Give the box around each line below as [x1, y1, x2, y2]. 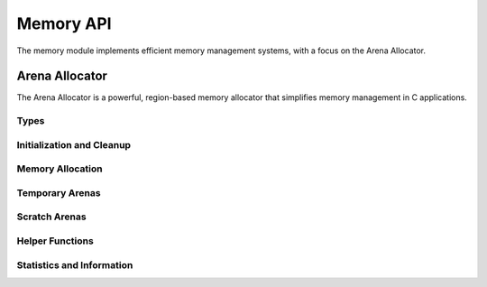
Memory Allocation [16, 162, 103, 175]
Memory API [16, 14, 112, 33]
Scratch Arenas [16, 210, 87, 223]
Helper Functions [16, 235, 94, 247]
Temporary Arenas [16, 186, 101, 199]
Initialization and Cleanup [16, 138, 131, 151]
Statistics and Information [16, 258, 133, 271]
